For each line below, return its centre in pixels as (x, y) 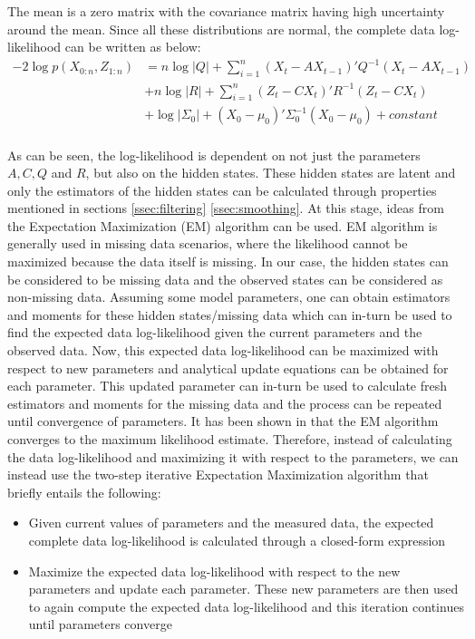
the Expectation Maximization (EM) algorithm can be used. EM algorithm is (223, 225)
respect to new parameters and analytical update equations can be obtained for (228, 368)
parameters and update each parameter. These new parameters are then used (243, 589)
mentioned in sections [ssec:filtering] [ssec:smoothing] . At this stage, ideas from (226, 208)
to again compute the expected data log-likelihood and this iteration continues (246, 606)
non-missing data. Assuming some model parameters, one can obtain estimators (229, 297)
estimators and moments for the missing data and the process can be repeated (225, 403)
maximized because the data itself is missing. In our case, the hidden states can (228, 261)
